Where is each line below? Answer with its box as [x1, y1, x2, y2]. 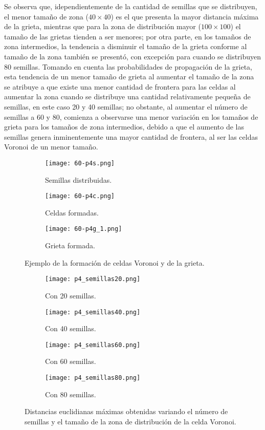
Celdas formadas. [45, 207, 99, 218]
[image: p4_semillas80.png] [45, 374, 141, 381]
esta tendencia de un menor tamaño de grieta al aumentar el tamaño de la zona [4, 71, 254, 82]
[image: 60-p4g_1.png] [45, 225, 122, 233]
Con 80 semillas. [45, 389, 96, 399]
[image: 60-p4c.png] [45, 192, 115, 200]
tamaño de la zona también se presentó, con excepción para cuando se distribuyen [4, 51, 261, 61]
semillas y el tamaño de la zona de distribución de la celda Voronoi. [25, 416, 236, 426]
